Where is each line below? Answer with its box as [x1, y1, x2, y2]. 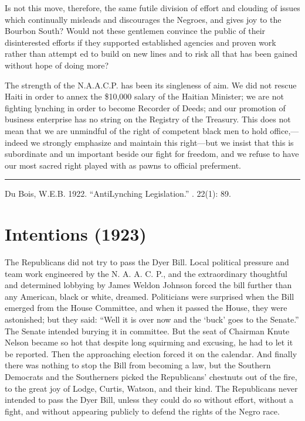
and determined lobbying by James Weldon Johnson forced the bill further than [5, 279, 292, 291]
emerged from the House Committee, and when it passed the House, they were [5, 302, 287, 314]
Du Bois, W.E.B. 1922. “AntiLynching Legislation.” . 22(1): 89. [5, 187, 231, 200]
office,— [270, 124, 299, 136]
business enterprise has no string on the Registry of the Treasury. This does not [5, 113, 291, 125]
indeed [5, 136, 28, 148]
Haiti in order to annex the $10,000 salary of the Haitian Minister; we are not [5, 90, 284, 102]
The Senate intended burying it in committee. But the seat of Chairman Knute [5, 324, 290, 337]
